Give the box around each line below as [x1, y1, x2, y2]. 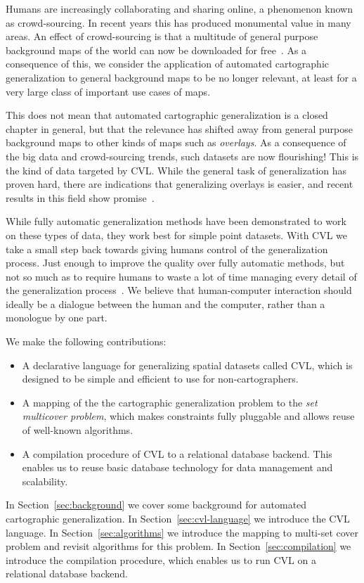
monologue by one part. [6, 310, 108, 325]
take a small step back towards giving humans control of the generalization [6, 241, 328, 256]
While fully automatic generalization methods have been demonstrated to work [6, 214, 346, 229]
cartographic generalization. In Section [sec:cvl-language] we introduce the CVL [6, 511, 350, 525]
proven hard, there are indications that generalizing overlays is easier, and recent [6, 177, 353, 191]
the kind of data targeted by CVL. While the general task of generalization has [6, 162, 347, 177]
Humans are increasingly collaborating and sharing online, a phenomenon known [6, 1, 353, 15]
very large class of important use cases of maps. [6, 84, 211, 98]
